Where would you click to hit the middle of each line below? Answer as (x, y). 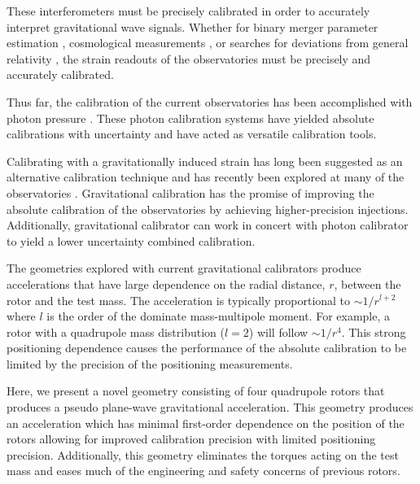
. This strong (374, 331)
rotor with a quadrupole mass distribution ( (116, 331)
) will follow (278, 331)
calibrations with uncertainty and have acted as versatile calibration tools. (192, 134)
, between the (367, 283)
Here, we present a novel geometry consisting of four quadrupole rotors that (196, 391)
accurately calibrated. (60, 74)
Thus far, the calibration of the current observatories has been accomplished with (210, 101)
